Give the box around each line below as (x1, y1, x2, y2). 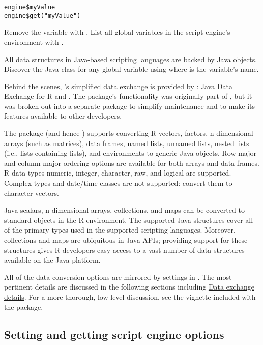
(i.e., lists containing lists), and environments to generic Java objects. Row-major (4, 148, 257, 158)
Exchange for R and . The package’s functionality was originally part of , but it (4, 91, 252, 101)
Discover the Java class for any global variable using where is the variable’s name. (4, 64, 259, 74)
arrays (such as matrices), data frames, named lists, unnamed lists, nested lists (4, 137, 249, 148)
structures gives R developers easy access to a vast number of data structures (4, 244, 245, 255)
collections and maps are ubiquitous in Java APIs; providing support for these (4, 235, 248, 245)
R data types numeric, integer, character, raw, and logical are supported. (4, 167, 231, 178)
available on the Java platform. (4, 254, 101, 265)
